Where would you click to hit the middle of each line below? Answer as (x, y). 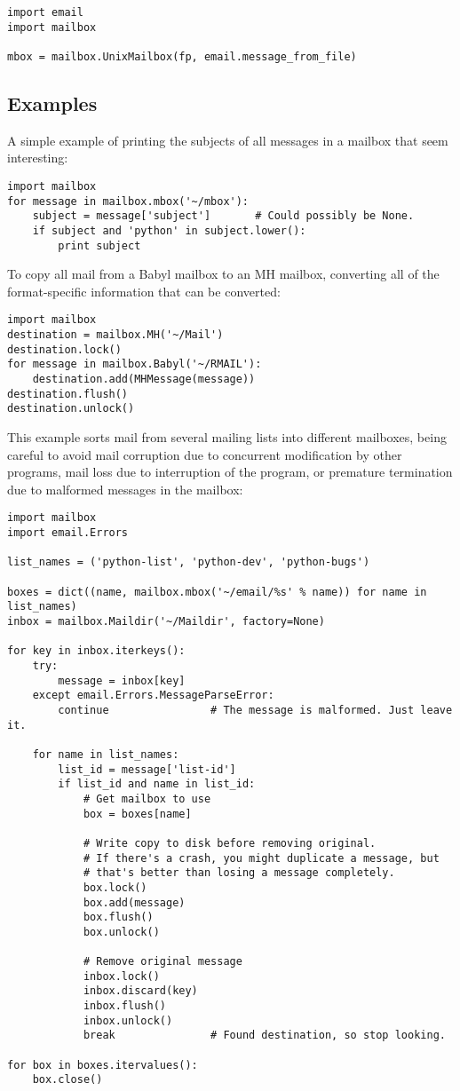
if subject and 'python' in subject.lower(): (169, 230)
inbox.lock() (121, 976)
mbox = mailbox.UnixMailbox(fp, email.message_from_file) (182, 56)
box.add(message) (134, 902)
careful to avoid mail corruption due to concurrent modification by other (205, 454)
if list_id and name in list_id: (157, 784)
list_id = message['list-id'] (147, 769)
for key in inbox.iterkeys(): (96, 651)
